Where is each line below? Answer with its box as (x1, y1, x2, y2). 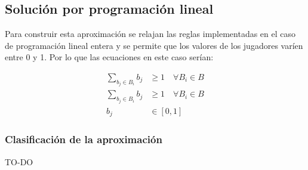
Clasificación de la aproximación (5, 132, 162, 147)
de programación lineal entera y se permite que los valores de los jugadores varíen (5, 39, 303, 51)
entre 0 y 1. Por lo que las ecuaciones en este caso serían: (5, 51, 214, 63)
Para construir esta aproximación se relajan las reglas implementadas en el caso (5, 27, 296, 40)
